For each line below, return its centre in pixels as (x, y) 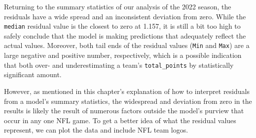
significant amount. (33, 74)
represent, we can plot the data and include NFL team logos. (96, 130)
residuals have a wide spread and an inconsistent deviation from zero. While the (125, 16)
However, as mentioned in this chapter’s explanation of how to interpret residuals (127, 91)
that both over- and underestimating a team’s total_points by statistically (119, 65)
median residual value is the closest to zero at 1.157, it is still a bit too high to (122, 26)
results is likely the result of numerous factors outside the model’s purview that (124, 111)
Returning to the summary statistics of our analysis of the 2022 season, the (118, 6)
